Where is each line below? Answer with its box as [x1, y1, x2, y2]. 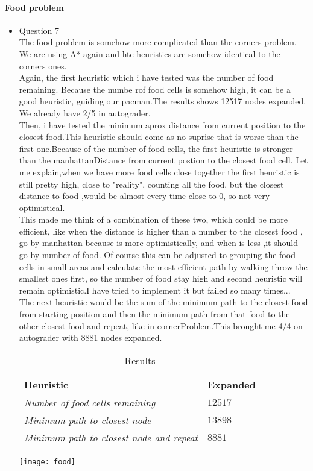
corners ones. [19, 59, 67, 72]
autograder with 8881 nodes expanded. [19, 331, 162, 344]
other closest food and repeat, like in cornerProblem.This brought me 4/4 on [19, 319, 303, 332]
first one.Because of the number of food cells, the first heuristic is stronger [19, 142, 293, 154]
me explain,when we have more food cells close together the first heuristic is [19, 165, 300, 178]
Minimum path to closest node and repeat [24, 430, 198, 444]
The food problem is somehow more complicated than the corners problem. [19, 36, 297, 48]
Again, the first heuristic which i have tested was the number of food [19, 71, 274, 84]
